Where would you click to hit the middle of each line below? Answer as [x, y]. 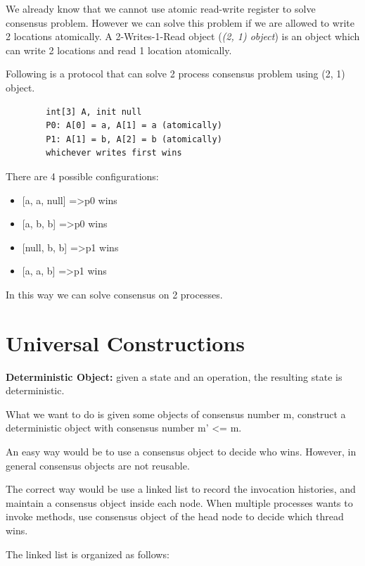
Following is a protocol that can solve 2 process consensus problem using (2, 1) [175, 74]
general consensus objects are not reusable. [98, 465]
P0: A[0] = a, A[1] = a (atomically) [134, 126]
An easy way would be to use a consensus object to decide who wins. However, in [181, 451]
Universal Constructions [125, 342]
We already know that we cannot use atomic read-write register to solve [161, 8]
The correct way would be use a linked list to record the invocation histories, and [181, 489]
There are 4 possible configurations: [82, 176]
